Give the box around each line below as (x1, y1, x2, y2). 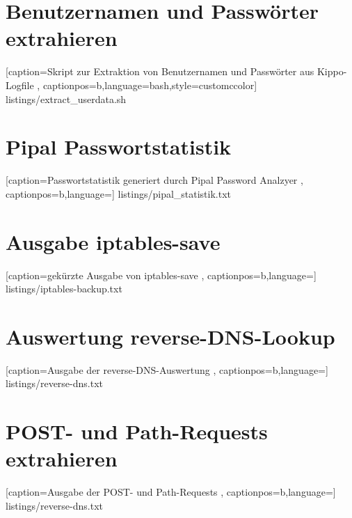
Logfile (6, 77, 34, 92)
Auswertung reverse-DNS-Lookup (6, 322, 335, 350)
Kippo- (317, 64, 347, 79)
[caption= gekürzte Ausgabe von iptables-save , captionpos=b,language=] (6, 267, 317, 282)
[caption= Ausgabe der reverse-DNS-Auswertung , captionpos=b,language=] (6, 362, 328, 377)
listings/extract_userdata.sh (6, 91, 127, 106)
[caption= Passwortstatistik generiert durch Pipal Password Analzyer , (6, 173, 303, 187)
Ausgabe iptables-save (6, 227, 221, 256)
